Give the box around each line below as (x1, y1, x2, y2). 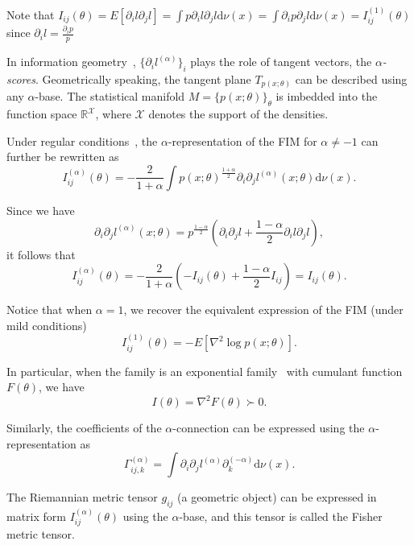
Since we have (6, 201, 75, 218)
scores (6, 70, 35, 87)
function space (6, 105, 77, 122)
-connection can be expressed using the (172, 419, 365, 436)
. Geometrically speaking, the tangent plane (35, 70, 251, 87)
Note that (6, 6, 55, 23)
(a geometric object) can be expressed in (177, 489, 377, 506)
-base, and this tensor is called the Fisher (179, 508, 383, 525)
